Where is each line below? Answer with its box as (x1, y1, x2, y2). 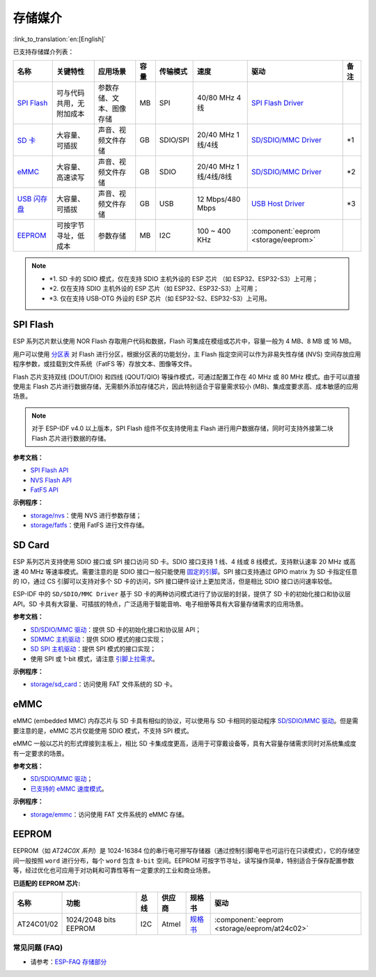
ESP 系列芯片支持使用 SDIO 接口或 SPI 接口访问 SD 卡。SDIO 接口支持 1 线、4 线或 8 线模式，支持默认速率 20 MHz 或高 (13, 558, 356, 566)
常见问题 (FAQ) (13, 943, 63, 953)
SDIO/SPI (159, 135, 189, 145)
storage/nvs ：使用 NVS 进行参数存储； (30, 511, 142, 520)
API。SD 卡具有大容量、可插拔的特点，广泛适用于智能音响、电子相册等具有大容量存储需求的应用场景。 (13, 600, 308, 608)
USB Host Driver (251, 199, 306, 209)
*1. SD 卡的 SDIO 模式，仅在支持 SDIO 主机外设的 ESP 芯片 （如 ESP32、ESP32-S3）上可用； (49, 274, 318, 282)
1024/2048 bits (65, 914, 116, 924)
